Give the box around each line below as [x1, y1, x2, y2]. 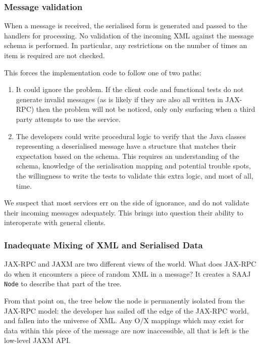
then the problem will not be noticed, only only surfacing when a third [36, 104, 255, 114]
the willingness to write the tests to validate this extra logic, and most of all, [16, 170, 253, 181]
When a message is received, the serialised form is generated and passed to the [4, 20, 247, 31]
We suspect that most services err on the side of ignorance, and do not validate [4, 197, 249, 208]
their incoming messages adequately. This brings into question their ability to [4, 207, 243, 218]
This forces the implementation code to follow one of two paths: [4, 67, 201, 77]
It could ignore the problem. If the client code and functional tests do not [16, 84, 244, 95]
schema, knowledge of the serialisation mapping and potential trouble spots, [16, 160, 251, 171]
